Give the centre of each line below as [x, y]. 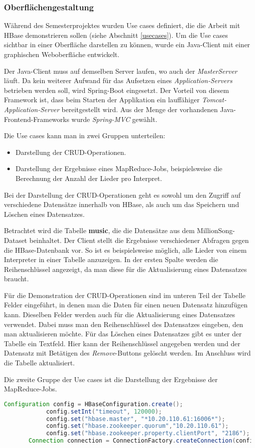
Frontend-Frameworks [37, 119]
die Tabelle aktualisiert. [39, 363]
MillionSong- [216, 230]
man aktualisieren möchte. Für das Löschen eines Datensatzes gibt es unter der [123, 334]
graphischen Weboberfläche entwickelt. [62, 54]
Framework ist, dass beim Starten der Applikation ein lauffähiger [102, 100]
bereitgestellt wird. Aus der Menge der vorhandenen [140, 109]
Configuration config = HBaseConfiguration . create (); [94, 404]
